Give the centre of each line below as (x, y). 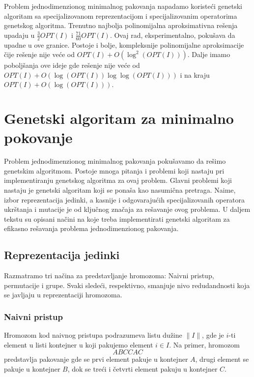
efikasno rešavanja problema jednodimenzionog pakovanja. (91, 228)
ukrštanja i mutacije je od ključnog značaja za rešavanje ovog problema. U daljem (127, 209)
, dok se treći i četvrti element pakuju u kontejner (142, 369)
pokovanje (38, 137)
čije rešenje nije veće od (39, 54)
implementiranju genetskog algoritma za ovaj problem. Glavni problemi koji (118, 180)
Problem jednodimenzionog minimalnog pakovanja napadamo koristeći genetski (123, 6)
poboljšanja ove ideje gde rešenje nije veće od (72, 65)
